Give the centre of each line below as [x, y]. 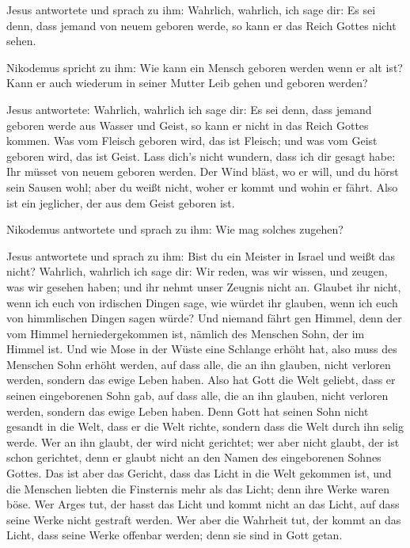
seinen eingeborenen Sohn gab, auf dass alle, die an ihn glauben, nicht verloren [197, 396]
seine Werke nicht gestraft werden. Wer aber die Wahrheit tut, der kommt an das [204, 519]
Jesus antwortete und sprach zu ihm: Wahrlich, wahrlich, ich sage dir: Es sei [191, 10]
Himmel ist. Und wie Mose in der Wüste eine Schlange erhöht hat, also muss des [202, 349]
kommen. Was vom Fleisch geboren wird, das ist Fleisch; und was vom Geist [192, 141]
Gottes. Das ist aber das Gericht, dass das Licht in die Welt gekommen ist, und [199, 473]
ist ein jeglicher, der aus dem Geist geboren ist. [121, 202]
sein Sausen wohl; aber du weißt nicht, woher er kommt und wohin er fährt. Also [202, 186]
